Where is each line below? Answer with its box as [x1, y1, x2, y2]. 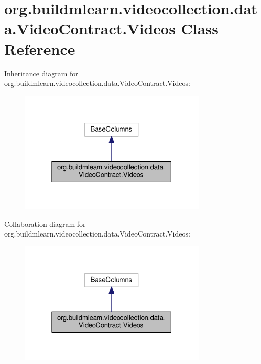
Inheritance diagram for [4, 68, 78, 78]
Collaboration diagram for [4, 218, 86, 229]
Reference [4, 38, 75, 59]
